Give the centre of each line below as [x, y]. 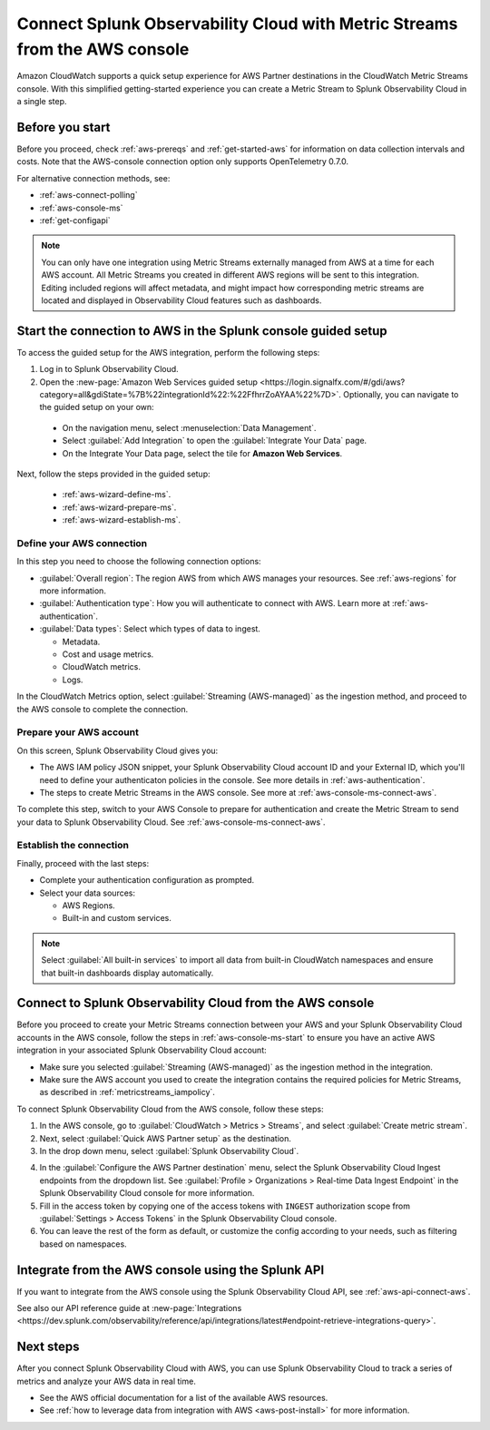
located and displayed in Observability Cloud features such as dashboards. [181, 300]
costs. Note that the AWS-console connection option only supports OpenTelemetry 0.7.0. [183, 162]
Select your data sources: [88, 893]
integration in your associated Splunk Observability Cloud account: [142, 1050]
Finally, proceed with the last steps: [83, 863]
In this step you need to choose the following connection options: [139, 562]
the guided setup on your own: [97, 407]
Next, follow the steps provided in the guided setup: [113, 474]
